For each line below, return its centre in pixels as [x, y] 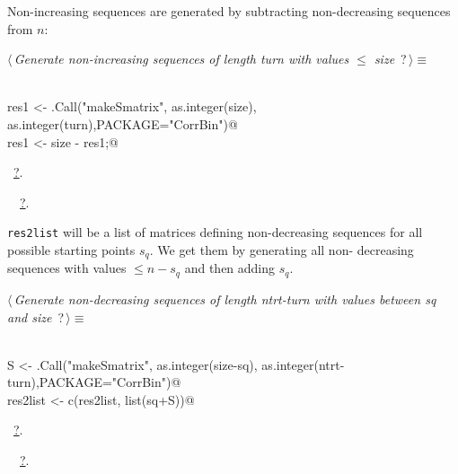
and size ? [35, 316]
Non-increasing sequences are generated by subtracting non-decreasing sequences [229, 11]
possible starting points [71, 250]
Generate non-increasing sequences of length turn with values [181, 59]
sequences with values [67, 268]
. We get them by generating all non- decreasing [282, 250]
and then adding [230, 268]
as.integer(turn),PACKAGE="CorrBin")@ [123, 123]
